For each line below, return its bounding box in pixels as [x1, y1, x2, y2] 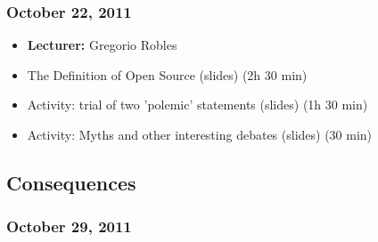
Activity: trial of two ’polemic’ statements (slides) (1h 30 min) [27, 95, 368, 114]
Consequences [6, 168, 136, 196]
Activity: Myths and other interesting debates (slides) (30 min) [27, 125, 373, 143]
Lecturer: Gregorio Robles [27, 36, 177, 54]
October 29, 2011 [6, 215, 132, 238]
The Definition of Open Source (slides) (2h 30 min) [27, 65, 308, 84]
